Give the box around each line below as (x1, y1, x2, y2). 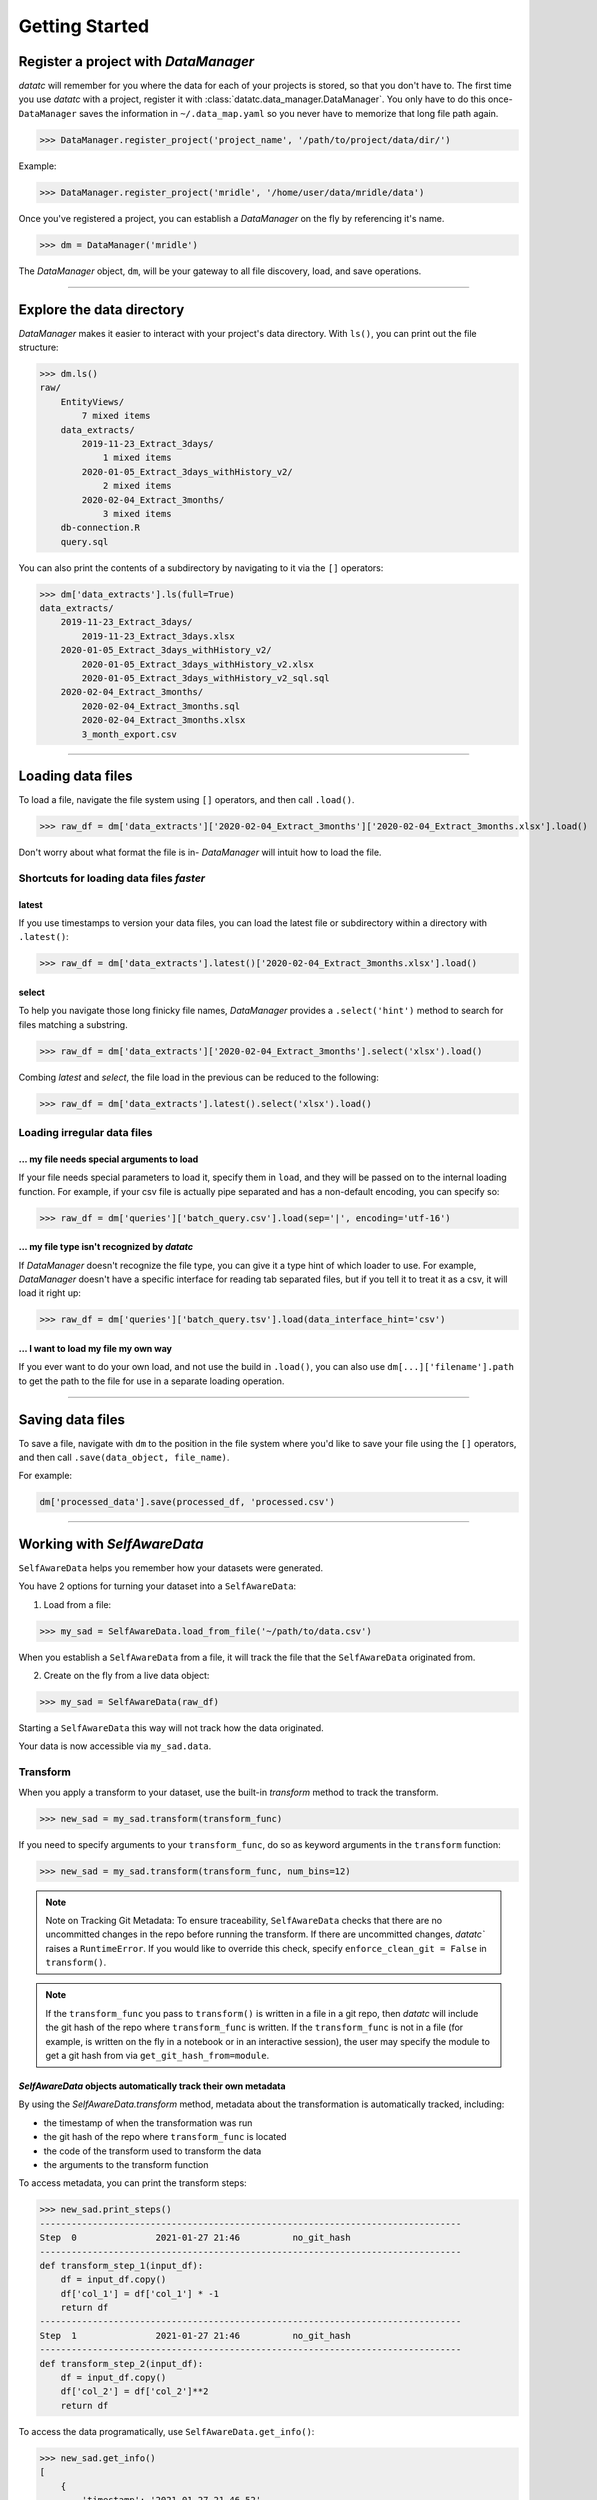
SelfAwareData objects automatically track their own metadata (18, 2080, 286, 2092)
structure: (18, 341, 59, 354)
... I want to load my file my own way (18, 1342, 172, 1354)
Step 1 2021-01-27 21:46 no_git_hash (39, 2330, 351, 2341)
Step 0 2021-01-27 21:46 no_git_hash (39, 2232, 351, 2244)
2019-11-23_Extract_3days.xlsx (81, 630, 235, 642)
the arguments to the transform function (43, 2158, 209, 2170)
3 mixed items (102, 508, 172, 519)
